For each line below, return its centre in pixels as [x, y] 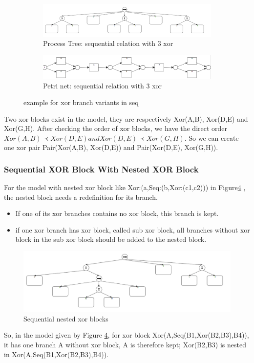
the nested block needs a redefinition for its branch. [81, 197]
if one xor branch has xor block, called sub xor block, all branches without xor [133, 229]
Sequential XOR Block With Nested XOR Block [101, 169]
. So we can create [212, 138]
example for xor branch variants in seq [81, 102]
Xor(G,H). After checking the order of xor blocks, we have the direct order [116, 128]
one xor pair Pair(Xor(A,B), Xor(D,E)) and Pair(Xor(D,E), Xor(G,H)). [111, 147]
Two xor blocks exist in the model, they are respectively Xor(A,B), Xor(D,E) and [126, 118]
